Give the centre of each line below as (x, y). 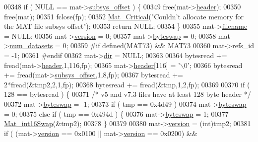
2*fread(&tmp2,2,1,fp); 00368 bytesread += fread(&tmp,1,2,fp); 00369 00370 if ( (127, 84)
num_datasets (31, 45)
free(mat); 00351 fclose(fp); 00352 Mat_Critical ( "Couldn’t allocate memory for (124, 16)
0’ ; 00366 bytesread (213, 65)
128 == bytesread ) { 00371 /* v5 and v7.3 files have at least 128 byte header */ (128, 94)
